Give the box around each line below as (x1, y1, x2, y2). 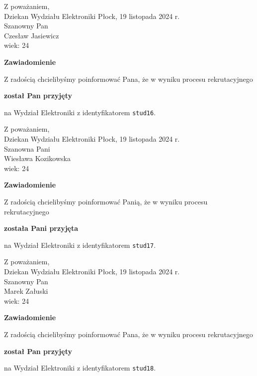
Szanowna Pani (4, 143, 50, 154)
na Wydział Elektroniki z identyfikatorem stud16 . (4, 107, 156, 117)
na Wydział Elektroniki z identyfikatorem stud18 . (4, 363, 156, 373)
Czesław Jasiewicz (4, 30, 59, 40)
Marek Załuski (4, 286, 48, 296)
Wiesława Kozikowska (4, 153, 71, 164)
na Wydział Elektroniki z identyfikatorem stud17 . (4, 239, 156, 250)
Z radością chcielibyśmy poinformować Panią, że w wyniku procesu (4, 196, 208, 206)
